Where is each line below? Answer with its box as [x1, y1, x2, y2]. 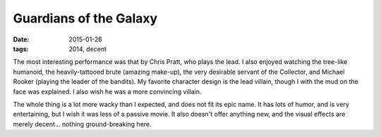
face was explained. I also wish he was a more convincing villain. [13, 87, 202, 96]
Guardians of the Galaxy [13, 11, 158, 26]
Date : [13, 35, 30, 44]
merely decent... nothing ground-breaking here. [13, 119, 152, 128]
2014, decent [68, 44, 107, 53]
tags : [13, 44, 29, 53]
